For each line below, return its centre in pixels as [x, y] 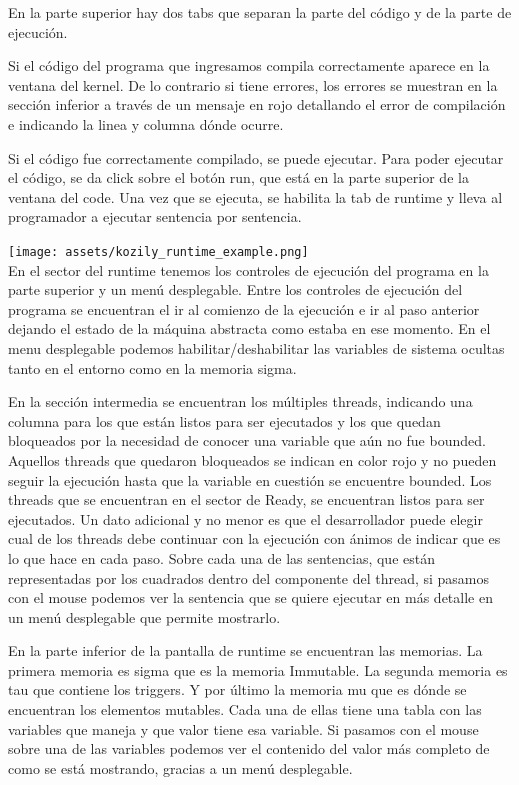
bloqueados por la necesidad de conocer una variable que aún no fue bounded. [247, 440]
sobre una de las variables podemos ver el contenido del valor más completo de [249, 748]
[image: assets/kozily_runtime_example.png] [158, 251]
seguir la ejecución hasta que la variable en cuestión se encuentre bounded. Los [250, 479]
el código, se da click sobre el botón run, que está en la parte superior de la [238, 177]
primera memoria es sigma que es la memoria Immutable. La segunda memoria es [258, 669]
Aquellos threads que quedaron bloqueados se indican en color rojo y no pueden [252, 459]
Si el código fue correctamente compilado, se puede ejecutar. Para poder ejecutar [256, 157]
